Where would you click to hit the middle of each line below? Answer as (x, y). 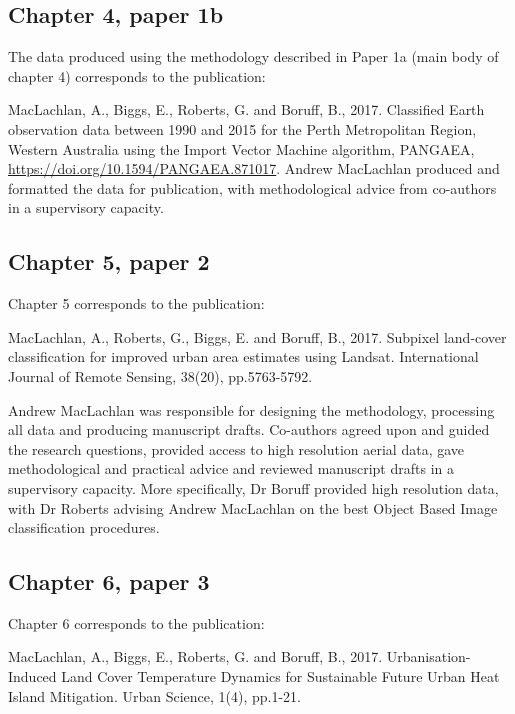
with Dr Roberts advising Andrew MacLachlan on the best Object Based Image (253, 507)
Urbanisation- (428, 656)
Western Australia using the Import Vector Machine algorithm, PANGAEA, (241, 148)
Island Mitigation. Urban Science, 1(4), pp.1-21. (154, 695)
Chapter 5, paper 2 (109, 261)
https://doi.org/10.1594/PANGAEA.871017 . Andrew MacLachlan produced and (254, 168)
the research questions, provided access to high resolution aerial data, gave (236, 448)
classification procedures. (84, 527)
